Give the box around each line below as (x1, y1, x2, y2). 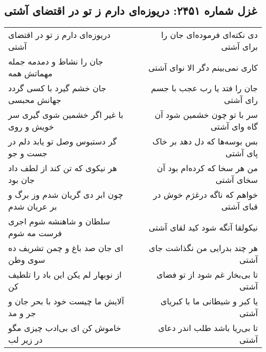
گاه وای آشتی (210, 120, 258, 133)
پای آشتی (225, 147, 258, 159)
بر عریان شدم (8, 200, 57, 213)
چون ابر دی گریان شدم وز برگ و (8, 189, 123, 201)
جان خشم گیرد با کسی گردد (8, 82, 106, 94)
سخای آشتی (215, 174, 258, 186)
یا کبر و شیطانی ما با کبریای (160, 295, 258, 307)
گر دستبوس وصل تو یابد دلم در (8, 135, 117, 148)
